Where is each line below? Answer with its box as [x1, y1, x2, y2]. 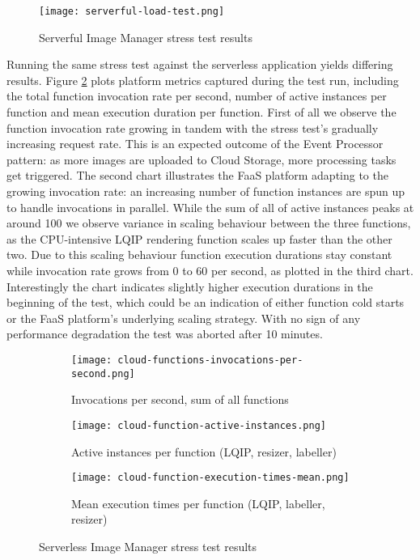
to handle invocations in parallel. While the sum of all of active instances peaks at [6, 198, 414, 215]
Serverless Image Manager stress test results [39, 537, 257, 554]
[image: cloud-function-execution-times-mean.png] [71, 472, 350, 484]
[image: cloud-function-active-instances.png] [71, 419, 326, 431]
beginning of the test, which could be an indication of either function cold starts [6, 294, 405, 311]
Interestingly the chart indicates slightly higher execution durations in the [6, 278, 373, 295]
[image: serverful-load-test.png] [39, 6, 225, 17]
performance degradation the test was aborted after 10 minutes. [6, 325, 323, 342]
